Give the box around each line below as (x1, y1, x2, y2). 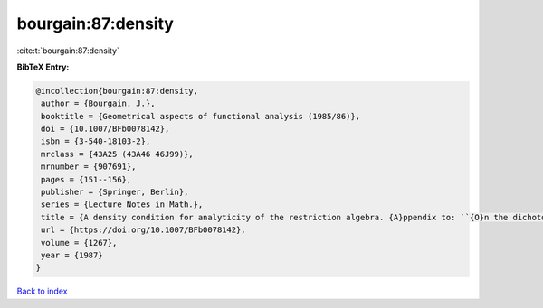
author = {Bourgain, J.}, (41, 98, 156, 108)
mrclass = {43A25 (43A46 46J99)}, (41, 149, 194, 159)
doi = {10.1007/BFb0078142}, (41, 124, 170, 135)
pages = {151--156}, (41, 174, 132, 184)
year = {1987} (41, 250, 103, 260)
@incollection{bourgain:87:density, (35, 86, 199, 96)
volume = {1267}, (41, 238, 118, 247)
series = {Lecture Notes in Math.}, (41, 200, 204, 210)
